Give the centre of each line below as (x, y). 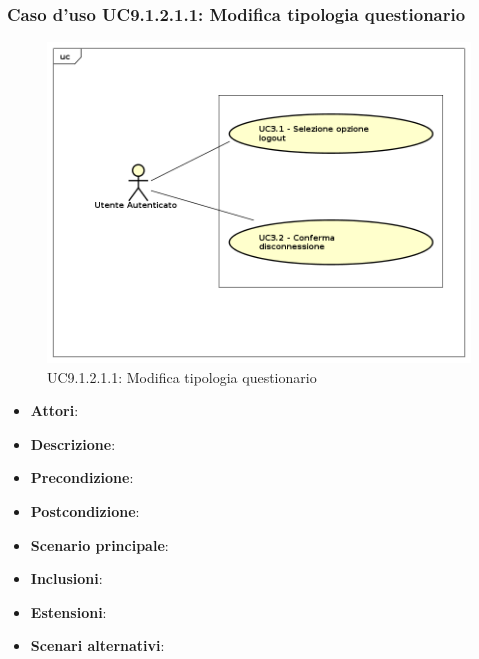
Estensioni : (68, 611)
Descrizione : (73, 443)
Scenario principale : (99, 544)
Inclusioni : (66, 578)
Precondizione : (82, 477)
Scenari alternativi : (97, 645)
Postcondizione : (85, 511)
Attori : (54, 410)
